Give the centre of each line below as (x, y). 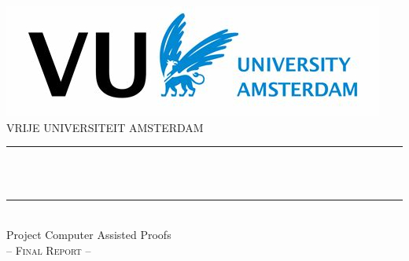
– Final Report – (49, 250)
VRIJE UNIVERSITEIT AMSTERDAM (105, 127)
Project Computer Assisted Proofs (89, 234)
